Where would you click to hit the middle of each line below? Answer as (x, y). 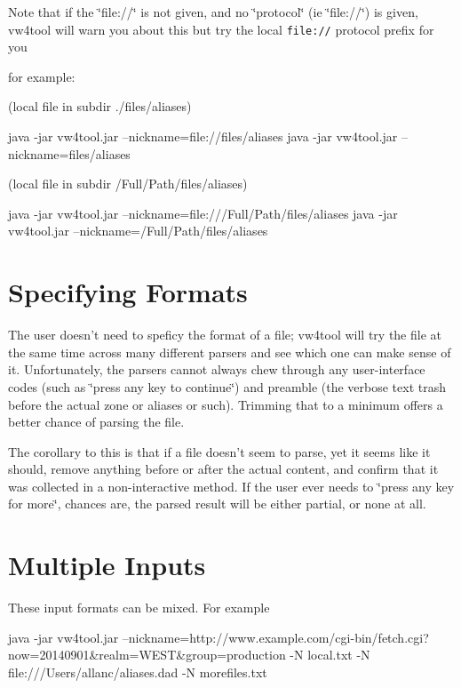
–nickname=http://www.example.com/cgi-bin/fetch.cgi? (275, 637)
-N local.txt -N (330, 655)
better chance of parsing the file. (96, 422)
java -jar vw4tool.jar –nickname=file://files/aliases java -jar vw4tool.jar (203, 136)
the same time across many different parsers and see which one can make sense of (230, 352)
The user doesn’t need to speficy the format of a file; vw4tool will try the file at (225, 335)
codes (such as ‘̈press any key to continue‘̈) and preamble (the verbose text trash (227, 386)
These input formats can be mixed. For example (139, 608)
